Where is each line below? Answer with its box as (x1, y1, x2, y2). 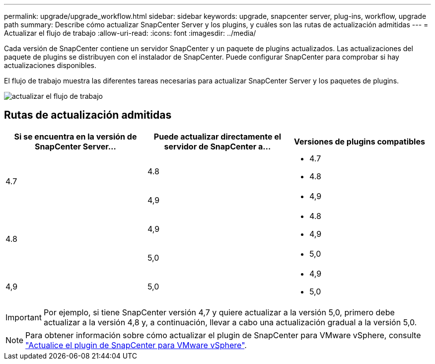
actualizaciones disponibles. (4, 61, 97, 70)
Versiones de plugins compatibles (294, 136, 425, 146)
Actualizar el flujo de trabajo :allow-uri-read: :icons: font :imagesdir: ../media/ (4, 29, 256, 37)
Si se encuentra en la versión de (14, 131, 137, 142)
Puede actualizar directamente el (153, 131, 282, 142)
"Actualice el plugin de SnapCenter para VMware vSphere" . (25, 340, 247, 350)
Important (5, 312, 42, 322)
